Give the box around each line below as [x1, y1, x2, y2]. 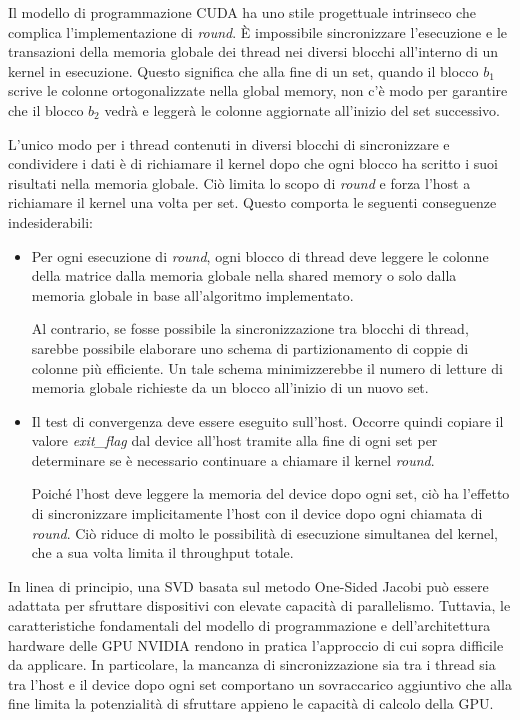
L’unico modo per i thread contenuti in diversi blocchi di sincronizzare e [8, 133, 450, 154]
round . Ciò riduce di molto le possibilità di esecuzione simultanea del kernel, [31, 522, 498, 543]
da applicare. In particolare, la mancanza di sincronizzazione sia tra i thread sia [8, 654, 496, 675]
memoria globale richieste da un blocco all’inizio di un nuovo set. [31, 377, 429, 398]
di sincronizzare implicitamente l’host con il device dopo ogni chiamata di [31, 503, 483, 524]
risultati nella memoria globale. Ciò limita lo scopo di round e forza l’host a [8, 172, 471, 193]
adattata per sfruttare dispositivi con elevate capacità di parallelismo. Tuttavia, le [8, 595, 511, 616]
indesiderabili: [8, 211, 93, 232]
